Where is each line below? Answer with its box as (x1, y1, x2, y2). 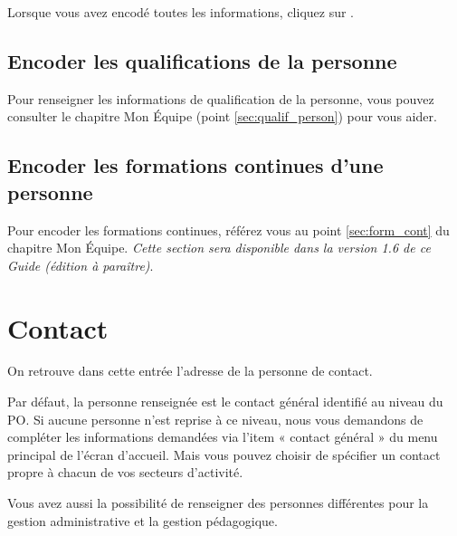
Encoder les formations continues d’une (7, 151, 384, 179)
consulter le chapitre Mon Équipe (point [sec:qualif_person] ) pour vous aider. (7, 107, 437, 126)
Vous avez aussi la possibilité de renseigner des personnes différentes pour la (7, 493, 429, 512)
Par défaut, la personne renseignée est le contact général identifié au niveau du (7, 392, 443, 411)
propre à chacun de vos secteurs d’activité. (7, 463, 243, 482)
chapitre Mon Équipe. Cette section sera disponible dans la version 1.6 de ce (7, 238, 431, 257)
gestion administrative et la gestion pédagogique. (7, 511, 278, 530)
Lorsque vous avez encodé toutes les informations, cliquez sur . (7, 3, 355, 21)
